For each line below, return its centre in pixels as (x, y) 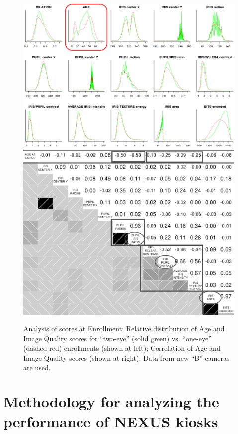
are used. (37, 367)
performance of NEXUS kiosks (111, 421)
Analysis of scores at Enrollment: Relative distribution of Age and (124, 328)
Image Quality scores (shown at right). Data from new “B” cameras (126, 358)
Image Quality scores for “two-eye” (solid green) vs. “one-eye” (118, 338)
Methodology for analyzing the (111, 401)
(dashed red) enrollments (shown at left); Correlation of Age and (122, 348)
